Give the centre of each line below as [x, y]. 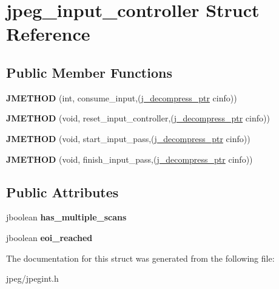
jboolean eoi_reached [49, 237]
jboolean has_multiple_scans [66, 217]
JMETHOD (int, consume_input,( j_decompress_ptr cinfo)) [122, 97]
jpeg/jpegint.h [32, 278]
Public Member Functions [89, 72]
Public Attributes [62, 192]
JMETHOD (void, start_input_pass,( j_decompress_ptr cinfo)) [128, 138]
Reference [48, 34]
